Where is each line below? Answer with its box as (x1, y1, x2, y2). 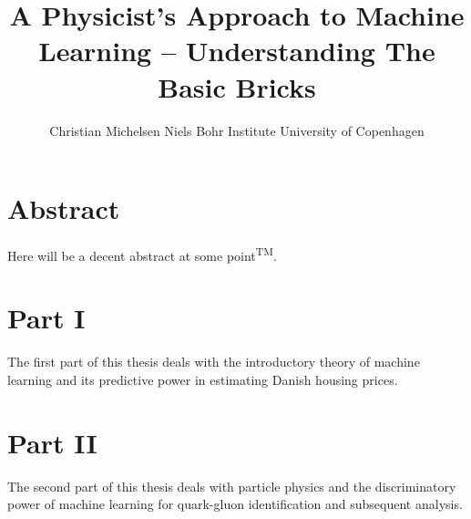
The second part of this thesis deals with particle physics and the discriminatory (7, 476, 456, 495)
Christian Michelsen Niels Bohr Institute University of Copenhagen (49, 120, 425, 140)
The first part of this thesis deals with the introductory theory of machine (7, 352, 420, 371)
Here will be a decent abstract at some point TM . (7, 244, 277, 265)
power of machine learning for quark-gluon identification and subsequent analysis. (7, 494, 463, 514)
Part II (7, 423, 97, 461)
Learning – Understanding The (38, 32, 435, 69)
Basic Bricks (158, 67, 316, 105)
